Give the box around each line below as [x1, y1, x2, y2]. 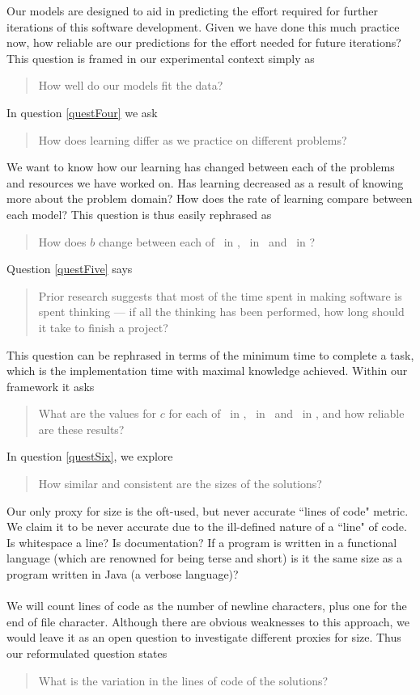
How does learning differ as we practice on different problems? [38, 131, 347, 148]
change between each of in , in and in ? [98, 233, 316, 250]
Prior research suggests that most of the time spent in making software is [38, 287, 402, 304]
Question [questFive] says [6, 260, 133, 277]
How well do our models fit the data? [38, 77, 223, 94]
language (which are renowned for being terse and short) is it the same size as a [6, 550, 403, 567]
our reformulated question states [6, 645, 168, 661]
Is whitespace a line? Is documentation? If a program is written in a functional [6, 533, 397, 550]
